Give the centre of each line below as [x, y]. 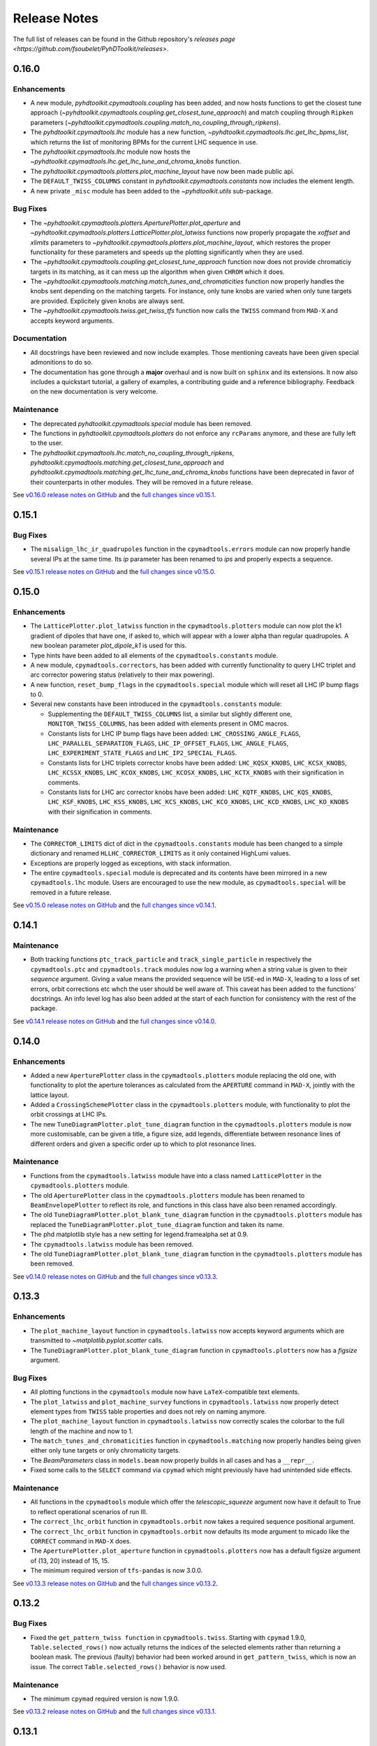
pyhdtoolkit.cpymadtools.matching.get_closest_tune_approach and [127, 463]
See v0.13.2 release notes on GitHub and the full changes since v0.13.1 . [114, 1712]
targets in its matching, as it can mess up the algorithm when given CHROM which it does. [158, 272]
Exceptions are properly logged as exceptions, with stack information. [131, 863]
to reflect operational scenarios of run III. [89, 1511]
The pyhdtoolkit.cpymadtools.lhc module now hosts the [111, 152]
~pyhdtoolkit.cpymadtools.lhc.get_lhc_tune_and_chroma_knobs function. [136, 161]
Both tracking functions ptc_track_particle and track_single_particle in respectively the [171, 960]
